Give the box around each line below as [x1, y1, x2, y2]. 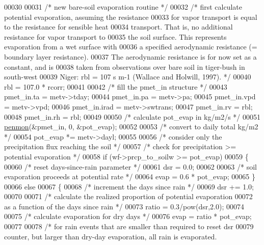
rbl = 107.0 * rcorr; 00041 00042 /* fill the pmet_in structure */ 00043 [4, 81, 227, 92]
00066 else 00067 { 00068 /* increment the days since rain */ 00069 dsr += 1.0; [4, 181, 254, 192]
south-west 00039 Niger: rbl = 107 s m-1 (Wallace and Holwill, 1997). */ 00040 [4, 71, 251, 82]
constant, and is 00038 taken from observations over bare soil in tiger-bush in [4, 61, 245, 72]
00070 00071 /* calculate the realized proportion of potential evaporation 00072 [4, 191, 253, 202]
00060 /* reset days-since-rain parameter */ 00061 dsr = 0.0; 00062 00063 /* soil [4, 161, 257, 172]
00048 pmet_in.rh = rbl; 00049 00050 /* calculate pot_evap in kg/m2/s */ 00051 [4, 111, 260, 122]
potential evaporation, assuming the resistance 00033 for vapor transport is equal [4, 11, 257, 22]
